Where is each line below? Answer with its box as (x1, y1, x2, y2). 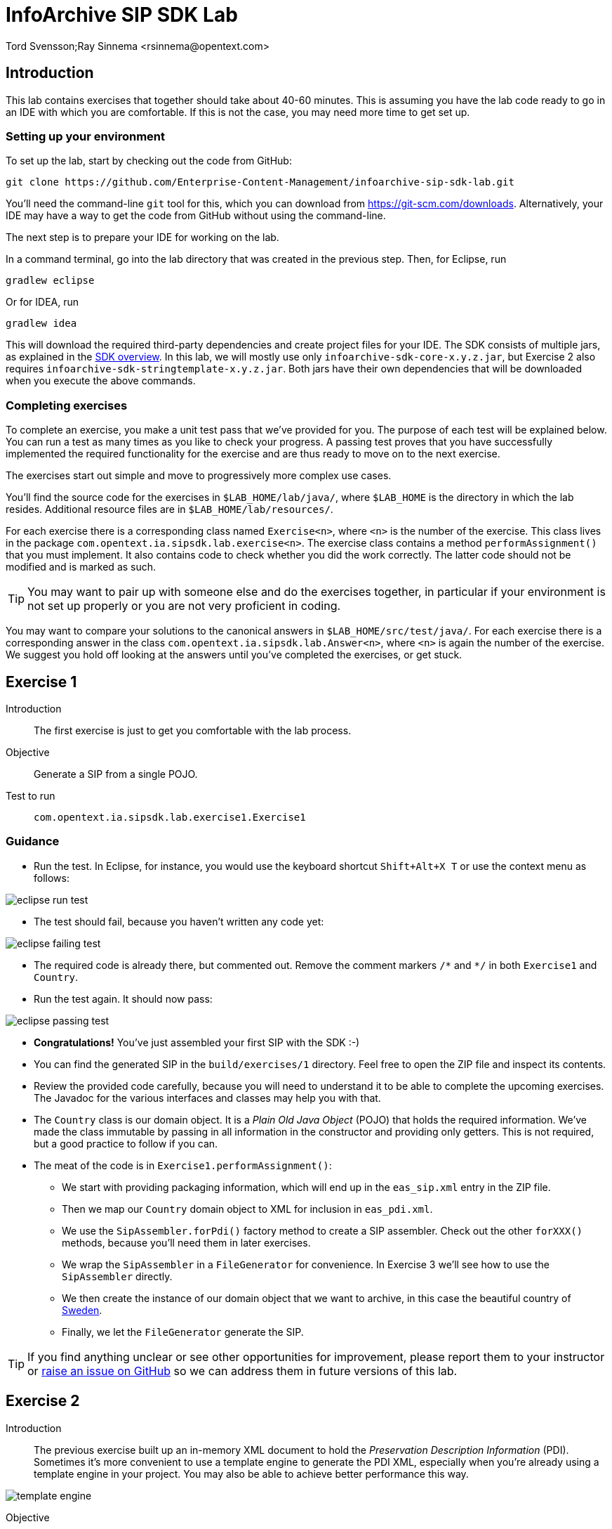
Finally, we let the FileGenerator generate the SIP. (62, 1325, 304, 1338)
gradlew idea (6, 318, 77, 330)
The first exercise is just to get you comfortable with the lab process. (34, 724, 352, 736)
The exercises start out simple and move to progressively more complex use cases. (6, 469, 392, 482)
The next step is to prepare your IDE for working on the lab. (6, 231, 279, 244)
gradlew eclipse (6, 275, 95, 287)
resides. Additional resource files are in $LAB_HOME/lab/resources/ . (6, 503, 333, 516)
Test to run (6, 789, 55, 802)
